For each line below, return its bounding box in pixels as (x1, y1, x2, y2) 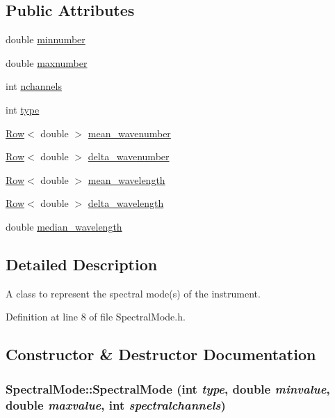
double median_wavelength (6, 219, 122, 233)
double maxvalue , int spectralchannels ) (6, 396, 226, 413)
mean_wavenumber (88, 125, 171, 140)
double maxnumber (6, 55, 88, 70)
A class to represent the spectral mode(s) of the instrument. (6, 286, 261, 300)
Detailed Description (6, 253, 158, 274)
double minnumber (6, 32, 85, 47)
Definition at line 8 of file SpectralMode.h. (6, 309, 186, 324)
